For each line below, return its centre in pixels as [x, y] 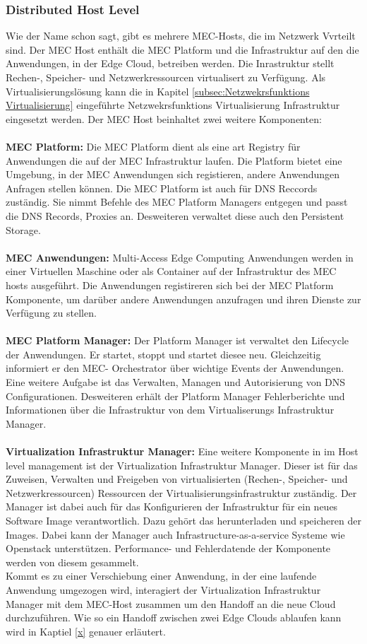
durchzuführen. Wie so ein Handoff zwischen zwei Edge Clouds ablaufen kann [174, 617]
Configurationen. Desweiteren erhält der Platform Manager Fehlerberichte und [175, 396]
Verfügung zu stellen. [51, 313]
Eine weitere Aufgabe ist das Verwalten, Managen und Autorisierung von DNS [176, 382]
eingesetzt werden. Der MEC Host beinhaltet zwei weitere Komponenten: [164, 118]
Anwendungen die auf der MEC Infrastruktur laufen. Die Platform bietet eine [174, 160]
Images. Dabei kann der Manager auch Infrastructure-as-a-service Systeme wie [175, 534]
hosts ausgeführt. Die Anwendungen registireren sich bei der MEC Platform [170, 285]
